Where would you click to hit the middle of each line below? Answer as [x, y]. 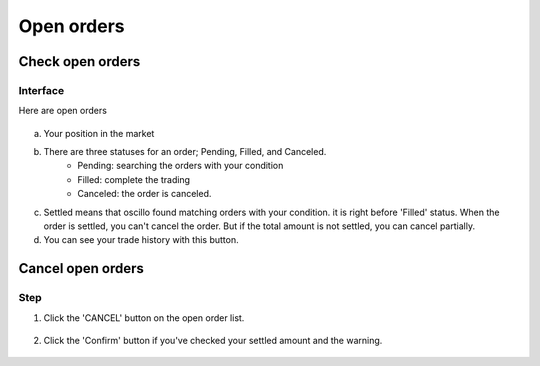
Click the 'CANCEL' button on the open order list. [144, 317]
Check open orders [79, 61]
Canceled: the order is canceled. [144, 194]
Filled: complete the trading [133, 179]
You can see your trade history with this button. [141, 240]
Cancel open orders [81, 268]
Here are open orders [62, 111]
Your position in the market [99, 133]
